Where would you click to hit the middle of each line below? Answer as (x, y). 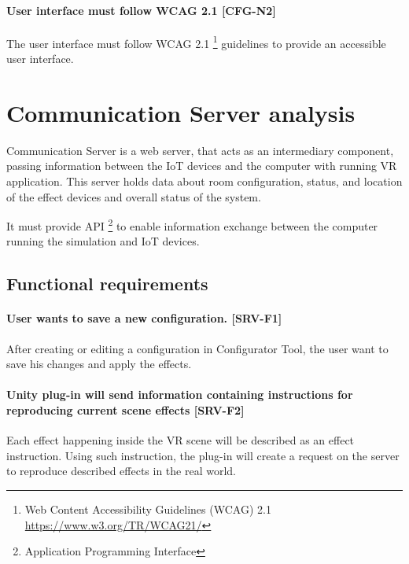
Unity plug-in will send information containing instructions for (180, 394)
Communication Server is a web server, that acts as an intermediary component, (200, 150)
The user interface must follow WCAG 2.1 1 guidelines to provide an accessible (196, 42)
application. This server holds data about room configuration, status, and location (204, 181)
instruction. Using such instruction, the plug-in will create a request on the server (203, 455)
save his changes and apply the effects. (99, 364)
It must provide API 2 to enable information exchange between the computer (192, 225)
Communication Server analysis (181, 112)
